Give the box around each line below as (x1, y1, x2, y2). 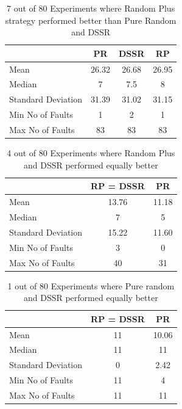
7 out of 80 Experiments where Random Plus (7, 2, 175, 14)
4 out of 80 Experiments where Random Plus (7, 147, 175, 159)
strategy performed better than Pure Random (5, 13, 177, 26)
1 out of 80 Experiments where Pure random (7, 279, 175, 292)
